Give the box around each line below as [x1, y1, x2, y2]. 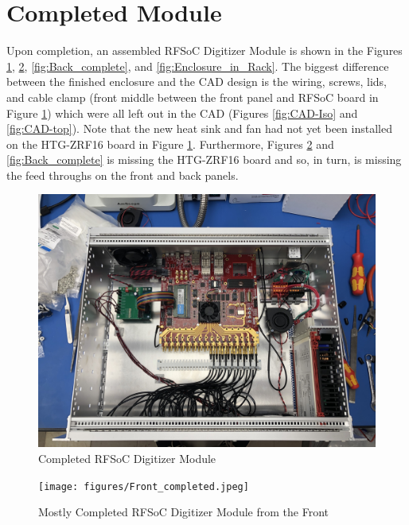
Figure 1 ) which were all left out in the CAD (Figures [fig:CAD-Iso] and [6, 104, 358, 121]
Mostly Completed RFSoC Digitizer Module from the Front [38, 504, 329, 520]
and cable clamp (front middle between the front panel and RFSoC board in [6, 88, 379, 105]
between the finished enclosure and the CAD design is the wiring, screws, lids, [6, 73, 387, 90]
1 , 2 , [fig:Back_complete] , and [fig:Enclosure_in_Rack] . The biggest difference [6, 57, 389, 74]
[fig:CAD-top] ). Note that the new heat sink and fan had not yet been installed [6, 120, 392, 137]
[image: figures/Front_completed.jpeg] [38, 480, 249, 492]
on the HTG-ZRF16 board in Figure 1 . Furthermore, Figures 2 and [6, 135, 334, 152]
